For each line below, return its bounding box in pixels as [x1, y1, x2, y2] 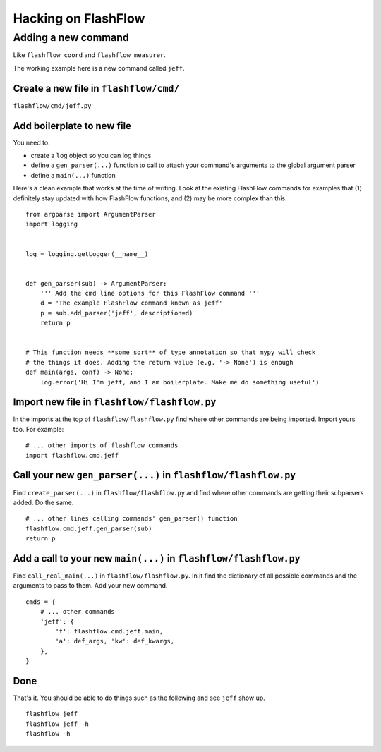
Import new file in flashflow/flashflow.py [13, 396, 217, 408]
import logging [25, 220, 78, 229]
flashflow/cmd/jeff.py [13, 102, 92, 109]
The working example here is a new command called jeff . [13, 63, 185, 72]
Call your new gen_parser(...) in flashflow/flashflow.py [13, 469, 296, 481]
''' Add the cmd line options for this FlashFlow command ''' [40, 289, 260, 298]
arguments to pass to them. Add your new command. [13, 581, 168, 590]
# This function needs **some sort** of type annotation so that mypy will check [25, 348, 316, 356]
